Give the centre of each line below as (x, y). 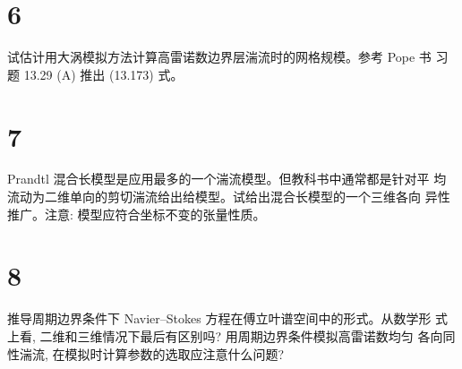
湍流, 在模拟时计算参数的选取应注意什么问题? (152, 353)
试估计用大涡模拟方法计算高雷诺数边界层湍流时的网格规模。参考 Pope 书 (219, 57)
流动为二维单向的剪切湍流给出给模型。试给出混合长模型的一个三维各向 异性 (229, 197)
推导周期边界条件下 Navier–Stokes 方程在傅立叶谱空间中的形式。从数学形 (219, 318)
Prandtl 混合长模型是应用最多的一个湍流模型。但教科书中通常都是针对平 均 (227, 179)
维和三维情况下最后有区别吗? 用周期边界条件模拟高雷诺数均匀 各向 (248, 335)
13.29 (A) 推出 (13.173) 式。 (103, 74)
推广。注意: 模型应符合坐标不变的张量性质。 (137, 214)
